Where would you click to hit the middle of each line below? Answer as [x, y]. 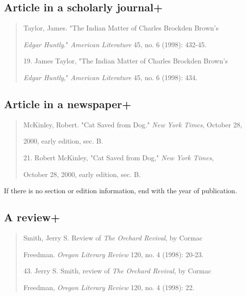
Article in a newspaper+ [68, 104]
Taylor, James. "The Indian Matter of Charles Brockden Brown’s [121, 28]
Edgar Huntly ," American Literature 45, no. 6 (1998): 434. [110, 77]
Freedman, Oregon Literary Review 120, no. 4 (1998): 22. [109, 287]
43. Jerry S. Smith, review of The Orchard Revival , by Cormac [117, 271]
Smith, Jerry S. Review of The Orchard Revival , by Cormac [113, 237]
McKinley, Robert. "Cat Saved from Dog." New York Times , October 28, [133, 124]
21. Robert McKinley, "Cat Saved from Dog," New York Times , [119, 157]
